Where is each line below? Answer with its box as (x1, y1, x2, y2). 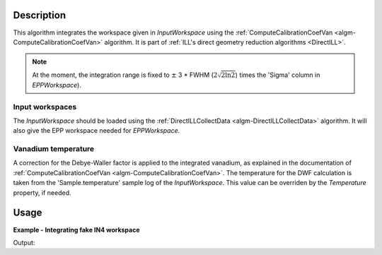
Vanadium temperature (13, 144, 95, 154)
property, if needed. (13, 188, 71, 197)
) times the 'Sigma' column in (235, 71, 320, 79)
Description (13, 9, 66, 21)
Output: (13, 238, 35, 247)
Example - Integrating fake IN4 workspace (13, 225, 141, 234)
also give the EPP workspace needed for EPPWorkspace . (13, 126, 180, 135)
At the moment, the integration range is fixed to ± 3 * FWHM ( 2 (32, 71, 218, 79)
